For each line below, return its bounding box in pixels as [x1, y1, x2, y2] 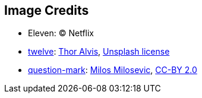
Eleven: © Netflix [28, 28, 94, 39]
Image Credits [4, 3, 89, 18]
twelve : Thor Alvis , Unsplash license [28, 46, 170, 57]
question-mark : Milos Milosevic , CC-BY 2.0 [28, 65, 197, 75]
